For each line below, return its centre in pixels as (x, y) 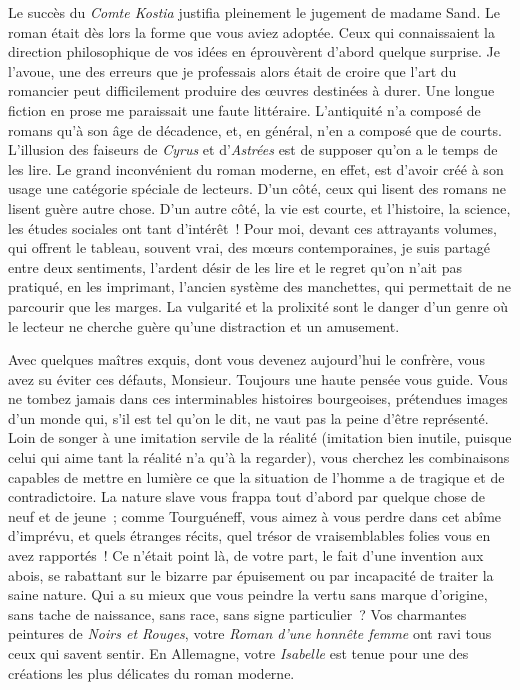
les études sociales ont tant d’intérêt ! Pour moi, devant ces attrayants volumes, (252, 227)
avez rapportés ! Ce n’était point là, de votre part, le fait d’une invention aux (246, 555)
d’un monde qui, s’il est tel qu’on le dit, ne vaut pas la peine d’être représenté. (248, 417)
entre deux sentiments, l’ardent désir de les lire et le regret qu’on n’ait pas (235, 266)
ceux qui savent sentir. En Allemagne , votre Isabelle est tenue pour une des (238, 653)
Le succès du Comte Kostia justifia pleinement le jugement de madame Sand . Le (254, 12)
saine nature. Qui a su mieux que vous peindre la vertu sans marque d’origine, (248, 594)
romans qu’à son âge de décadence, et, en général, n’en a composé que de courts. (255, 129)
